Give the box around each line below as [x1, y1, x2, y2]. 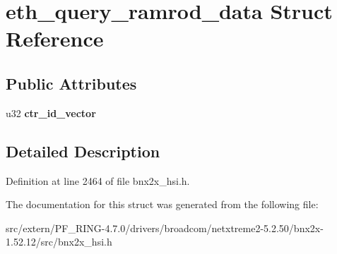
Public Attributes [6, 72, 137, 94]
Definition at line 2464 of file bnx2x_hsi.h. [6, 173, 190, 188]
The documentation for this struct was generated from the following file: [6, 197, 319, 212]
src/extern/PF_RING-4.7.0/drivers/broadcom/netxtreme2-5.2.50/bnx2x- [6, 220, 324, 235]
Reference [6, 24, 104, 53]
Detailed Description [6, 140, 160, 162]
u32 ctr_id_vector [6, 105, 96, 120]
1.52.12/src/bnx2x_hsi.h [6, 234, 112, 249]
